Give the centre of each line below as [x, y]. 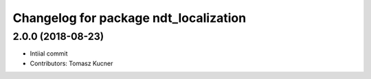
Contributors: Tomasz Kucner [71, 63]
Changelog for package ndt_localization [130, 18]
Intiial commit [49, 54]
